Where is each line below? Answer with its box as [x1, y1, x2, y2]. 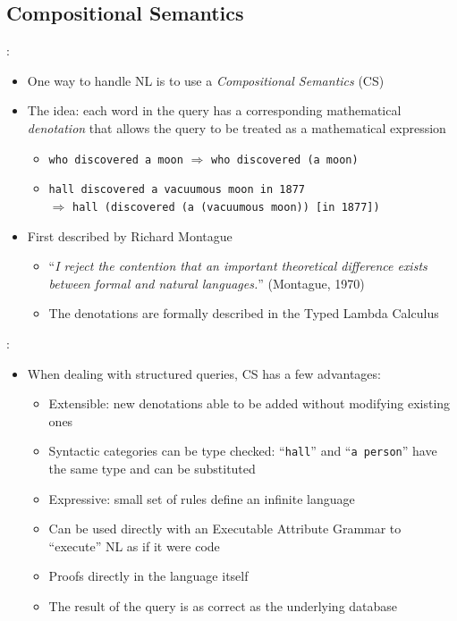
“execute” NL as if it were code [48, 536, 220, 555]
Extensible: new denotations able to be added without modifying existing [48, 394, 451, 413]
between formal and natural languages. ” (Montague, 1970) [48, 273, 365, 292]
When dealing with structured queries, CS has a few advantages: [27, 364, 381, 382]
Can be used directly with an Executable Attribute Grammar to [48, 519, 402, 538]
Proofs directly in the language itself [48, 566, 249, 585]
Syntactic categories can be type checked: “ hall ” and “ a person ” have [48, 441, 437, 460]
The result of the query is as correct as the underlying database [48, 596, 398, 615]
